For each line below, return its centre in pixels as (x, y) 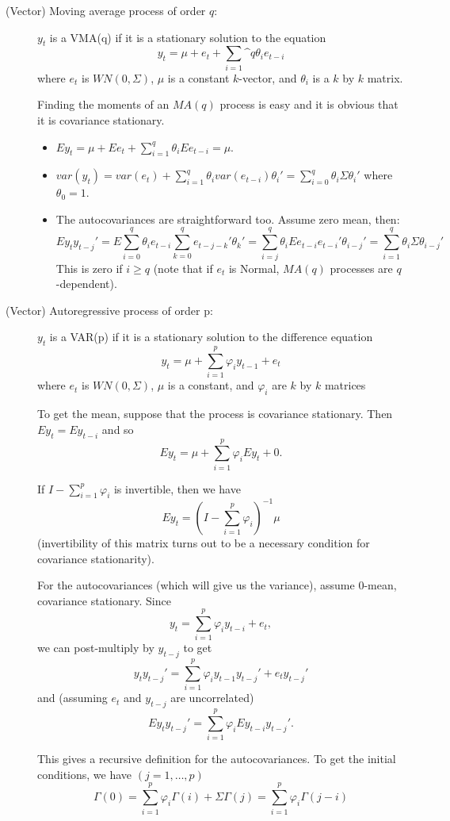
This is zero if (89, 268)
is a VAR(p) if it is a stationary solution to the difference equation (211, 337)
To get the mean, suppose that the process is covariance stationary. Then (215, 414)
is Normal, (254, 268)
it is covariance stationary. (101, 119)
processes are (361, 268)
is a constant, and (211, 385)
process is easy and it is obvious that (309, 104)
